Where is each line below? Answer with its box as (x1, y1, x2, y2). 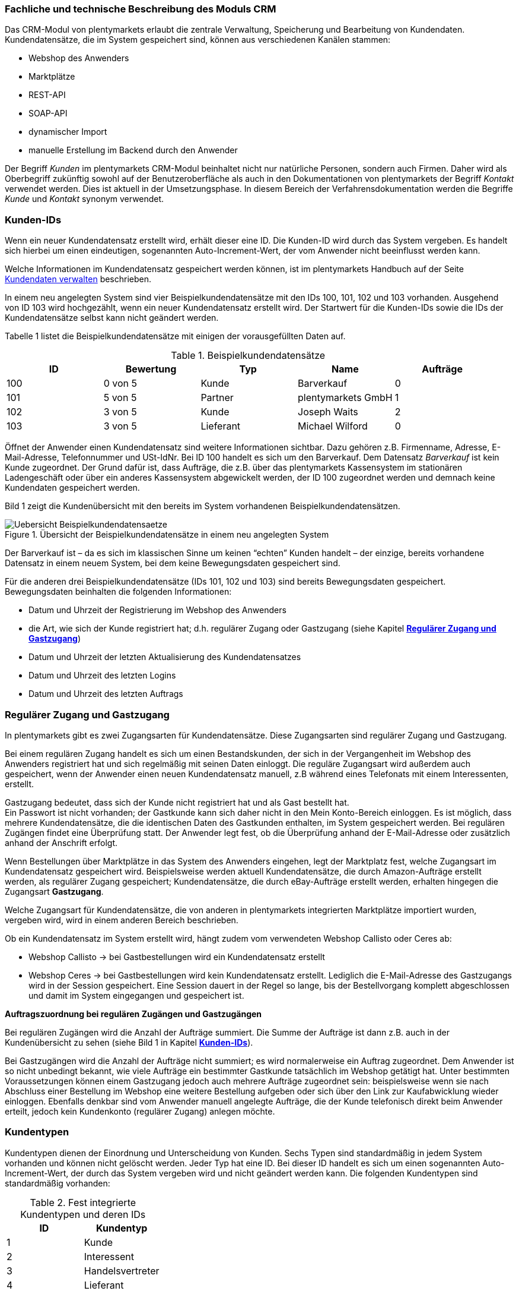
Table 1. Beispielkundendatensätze (171, 349, 326, 362)
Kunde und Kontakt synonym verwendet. (5, 194, 164, 204)
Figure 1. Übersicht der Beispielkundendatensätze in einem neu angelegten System (5, 529, 329, 540)
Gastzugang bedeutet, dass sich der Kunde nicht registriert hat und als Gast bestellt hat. (5, 797, 349, 807)
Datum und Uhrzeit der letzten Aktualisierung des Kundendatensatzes (28, 652, 301, 662)
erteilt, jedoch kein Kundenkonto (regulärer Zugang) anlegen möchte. (5, 1106, 275, 1116)
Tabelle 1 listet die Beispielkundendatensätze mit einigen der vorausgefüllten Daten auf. (5, 331, 346, 342)
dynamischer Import (28, 127, 107, 137)
